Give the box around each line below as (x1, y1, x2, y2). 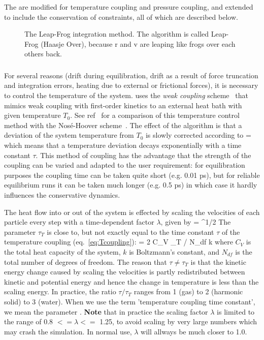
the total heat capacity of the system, (4, 246, 121, 257)
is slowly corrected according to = (145, 130, 251, 140)
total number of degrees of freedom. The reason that (4, 256, 167, 267)
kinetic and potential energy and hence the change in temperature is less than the (4, 276, 259, 287)
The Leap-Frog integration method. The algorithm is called (24, 28, 209, 39)
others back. (24, 48, 62, 59)
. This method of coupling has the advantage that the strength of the (36, 149, 251, 160)
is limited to (217, 306, 255, 317)
